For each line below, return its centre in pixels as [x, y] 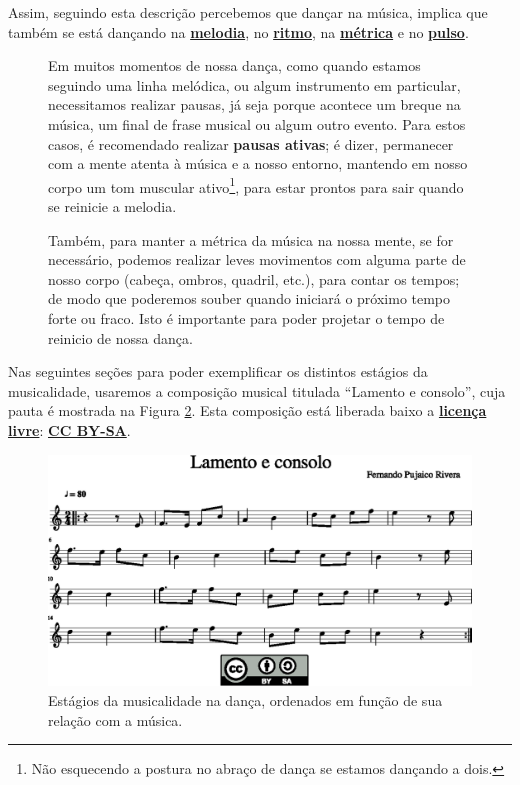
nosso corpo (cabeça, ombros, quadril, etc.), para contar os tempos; [254, 278]
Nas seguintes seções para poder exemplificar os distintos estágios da [218, 371]
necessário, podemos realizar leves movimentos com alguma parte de [257, 259]
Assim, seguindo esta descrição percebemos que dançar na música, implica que [248, 12]
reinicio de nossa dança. [120, 337]
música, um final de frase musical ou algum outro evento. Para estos [257, 123]
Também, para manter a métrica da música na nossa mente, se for [251, 239]
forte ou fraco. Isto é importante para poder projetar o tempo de [246, 317]
